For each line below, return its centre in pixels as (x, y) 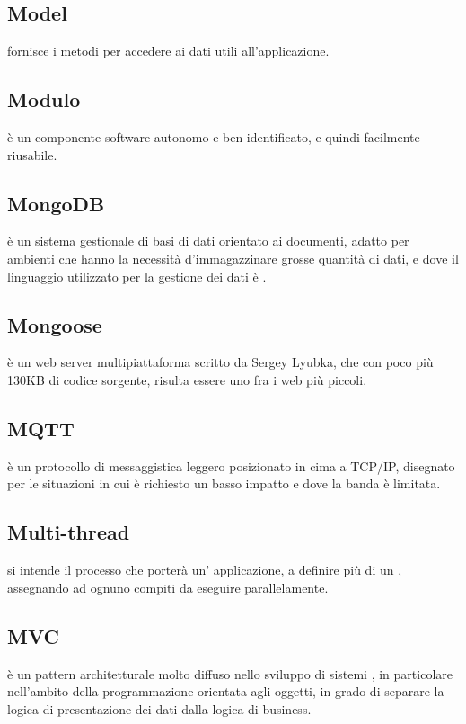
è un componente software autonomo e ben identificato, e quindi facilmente (214, 137)
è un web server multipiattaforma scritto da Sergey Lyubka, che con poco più (220, 362)
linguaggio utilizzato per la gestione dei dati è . (137, 276)
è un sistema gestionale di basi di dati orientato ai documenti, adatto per (208, 241)
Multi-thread (69, 532)
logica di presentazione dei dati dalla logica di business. (159, 708)
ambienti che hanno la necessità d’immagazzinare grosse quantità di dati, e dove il (233, 258)
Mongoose (55, 324)
